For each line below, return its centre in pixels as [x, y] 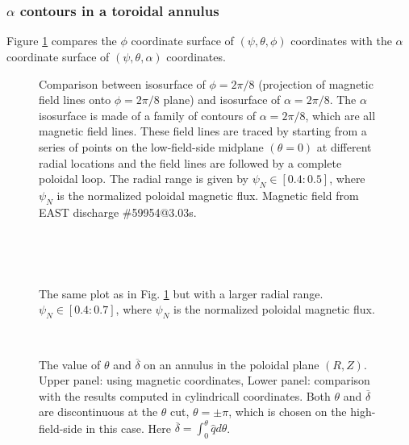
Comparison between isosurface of [122, 83]
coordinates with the [341, 41]
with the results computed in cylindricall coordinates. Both [185, 395]
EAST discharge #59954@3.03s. [118, 212]
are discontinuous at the [98, 412]
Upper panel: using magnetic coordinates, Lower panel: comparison [204, 380]
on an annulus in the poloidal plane [232, 364]
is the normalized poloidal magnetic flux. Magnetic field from [208, 195]
